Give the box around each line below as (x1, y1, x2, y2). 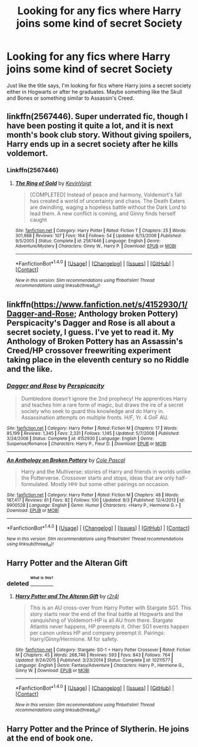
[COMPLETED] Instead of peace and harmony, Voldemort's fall (29, 191, 182, 198)
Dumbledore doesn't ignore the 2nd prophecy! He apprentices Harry (21, 395, 187, 402)
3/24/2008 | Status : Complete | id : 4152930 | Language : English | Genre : (6, 435, 155, 442)
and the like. (6, 364, 53, 374)
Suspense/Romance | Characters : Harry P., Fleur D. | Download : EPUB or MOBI (6, 441, 167, 447)
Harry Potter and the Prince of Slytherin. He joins (6, 724, 190, 734)
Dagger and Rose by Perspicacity (6, 382, 105, 390)
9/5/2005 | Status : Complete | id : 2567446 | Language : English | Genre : (15, 238, 161, 244)
